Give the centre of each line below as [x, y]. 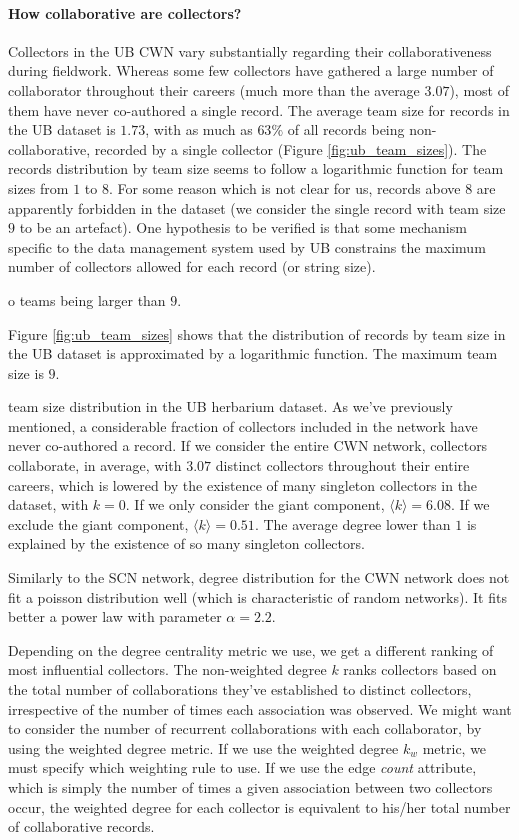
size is [26, 372]
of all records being [346, 129]
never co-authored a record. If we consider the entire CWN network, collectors [248, 445]
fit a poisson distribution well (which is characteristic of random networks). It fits [257, 596]
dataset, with [48, 504]
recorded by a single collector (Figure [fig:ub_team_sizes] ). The [290, 148]
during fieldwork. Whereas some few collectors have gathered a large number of [251, 70]
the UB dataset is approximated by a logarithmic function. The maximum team [253, 353]
